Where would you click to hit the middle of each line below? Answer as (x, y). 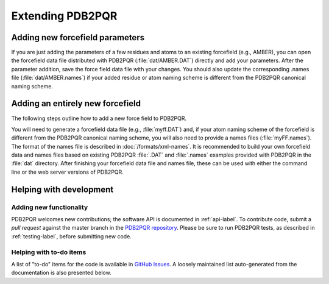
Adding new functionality (50, 207)
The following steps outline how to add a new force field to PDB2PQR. (99, 118)
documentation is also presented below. (62, 273)
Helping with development (62, 189)
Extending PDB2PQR (64, 16)
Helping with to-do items (49, 252)
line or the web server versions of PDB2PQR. (68, 172)
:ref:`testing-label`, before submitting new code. (72, 236)
